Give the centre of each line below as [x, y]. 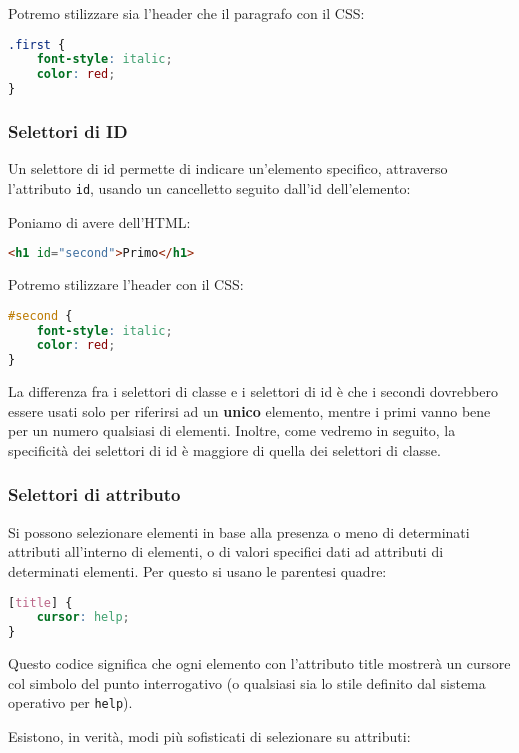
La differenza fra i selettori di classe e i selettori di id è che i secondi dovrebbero [253, 391]
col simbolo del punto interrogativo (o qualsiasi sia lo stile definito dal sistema [247, 682]
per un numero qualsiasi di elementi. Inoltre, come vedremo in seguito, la [232, 430]
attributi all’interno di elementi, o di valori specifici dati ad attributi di [226, 551]
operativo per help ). [70, 702]
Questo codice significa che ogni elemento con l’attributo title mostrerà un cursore [259, 663]
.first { [37, 44]
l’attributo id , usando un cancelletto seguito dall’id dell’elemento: [209, 187]
